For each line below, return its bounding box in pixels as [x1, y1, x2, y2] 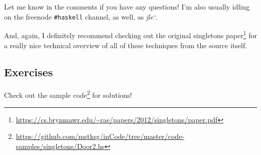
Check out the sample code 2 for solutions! [4, 88, 132, 100]
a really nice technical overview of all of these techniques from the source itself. [4, 40, 247, 50]
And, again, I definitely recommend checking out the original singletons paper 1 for [4, 29, 257, 40]
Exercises [4, 64, 53, 80]
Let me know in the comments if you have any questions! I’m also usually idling [4, 2, 249, 12]
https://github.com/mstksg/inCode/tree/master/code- [16, 131, 185, 141]
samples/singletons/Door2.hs [16, 140, 105, 151]
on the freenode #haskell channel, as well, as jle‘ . [4, 11, 158, 22]
